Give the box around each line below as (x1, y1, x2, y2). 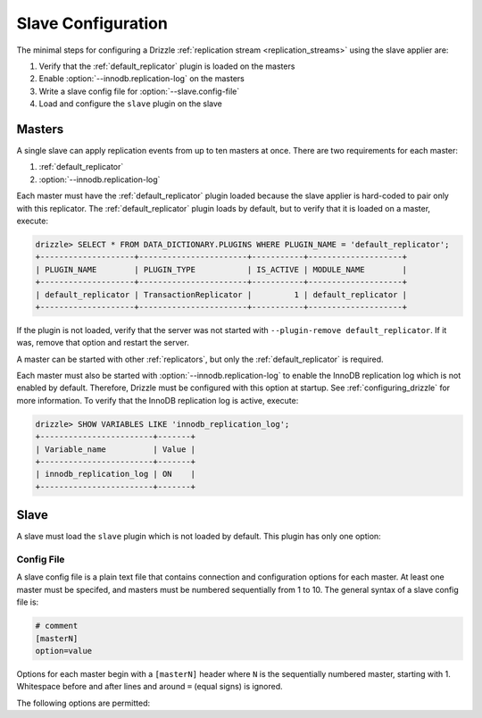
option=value (35, 646, 93, 655)
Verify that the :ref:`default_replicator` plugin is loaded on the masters (38, 61, 295, 71)
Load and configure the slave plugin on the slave (38, 98, 222, 109)
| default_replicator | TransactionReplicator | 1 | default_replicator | (35, 289, 408, 299)
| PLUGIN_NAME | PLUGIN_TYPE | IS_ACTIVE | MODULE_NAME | (35, 264, 408, 274)
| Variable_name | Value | (35, 444, 196, 455)
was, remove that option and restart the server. (16, 338, 189, 348)
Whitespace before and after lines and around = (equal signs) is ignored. (16, 681, 283, 692)
